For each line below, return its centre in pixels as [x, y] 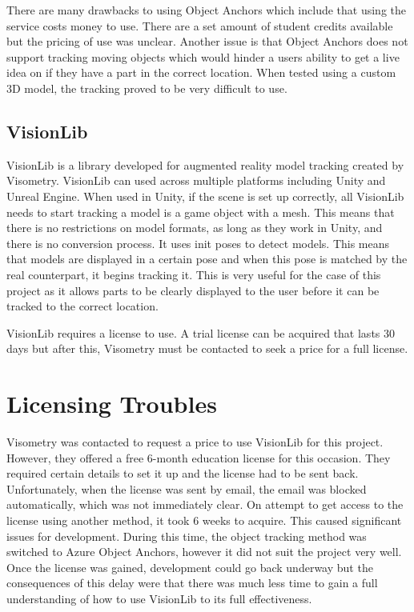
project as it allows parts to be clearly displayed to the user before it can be [193, 290]
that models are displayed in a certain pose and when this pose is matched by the [207, 259]
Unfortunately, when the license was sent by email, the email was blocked [187, 488]
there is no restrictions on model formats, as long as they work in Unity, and [195, 228]
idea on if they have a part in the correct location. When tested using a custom [201, 72]
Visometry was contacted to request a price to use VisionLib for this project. [195, 442]
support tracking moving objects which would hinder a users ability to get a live [203, 56]
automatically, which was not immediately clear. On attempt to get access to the [205, 504]
